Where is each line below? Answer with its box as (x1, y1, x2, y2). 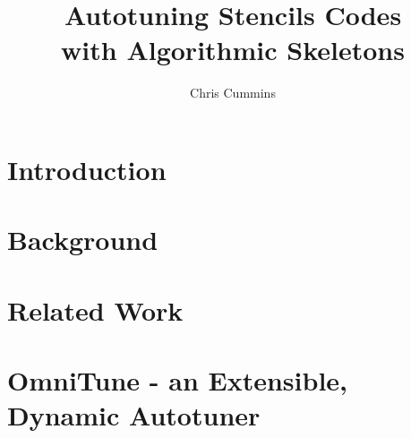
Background (7, 221, 158, 258)
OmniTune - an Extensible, (7, 362, 348, 399)
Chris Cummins (190, 83, 276, 102)
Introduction (7, 150, 167, 187)
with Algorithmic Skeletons (61, 31, 405, 68)
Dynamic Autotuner (7, 397, 261, 434)
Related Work (7, 291, 184, 328)
